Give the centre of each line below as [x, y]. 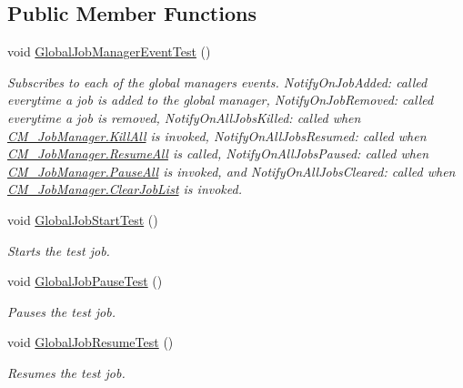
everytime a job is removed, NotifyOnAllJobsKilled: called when [184, 117]
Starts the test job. [59, 250]
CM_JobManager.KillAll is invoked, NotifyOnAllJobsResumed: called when [217, 135]
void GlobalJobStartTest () [83, 219]
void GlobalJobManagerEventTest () [109, 51]
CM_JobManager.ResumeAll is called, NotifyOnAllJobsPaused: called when [218, 153]
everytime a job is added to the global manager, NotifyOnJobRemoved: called [221, 100]
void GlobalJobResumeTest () [91, 342]
